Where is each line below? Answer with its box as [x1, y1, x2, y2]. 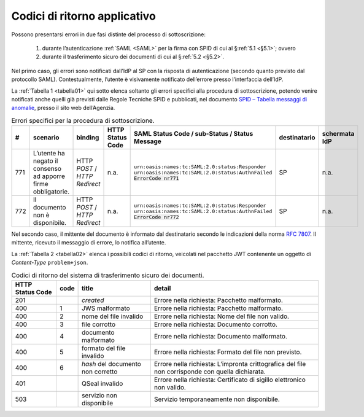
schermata [322, 130, 355, 138]
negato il [33, 157, 58, 165]
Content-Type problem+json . [11, 259, 88, 267]
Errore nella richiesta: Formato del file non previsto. [153, 348, 302, 356]
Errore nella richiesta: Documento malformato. [153, 332, 288, 340]
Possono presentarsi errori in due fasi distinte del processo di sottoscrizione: [11, 31, 206, 38]
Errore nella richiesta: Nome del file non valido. [153, 312, 290, 321]
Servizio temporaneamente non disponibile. [153, 395, 281, 403]
